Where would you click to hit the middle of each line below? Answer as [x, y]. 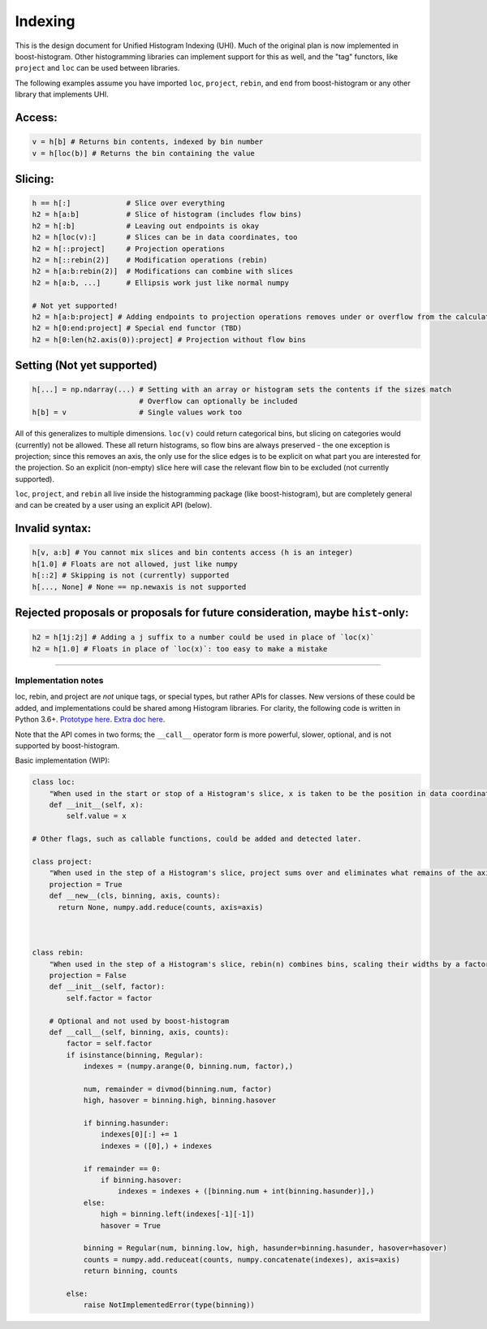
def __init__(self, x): [96, 805]
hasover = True [131, 1225]
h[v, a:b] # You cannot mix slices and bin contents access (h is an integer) [192, 553]
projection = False [88, 975]
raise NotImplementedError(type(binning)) [169, 1305]
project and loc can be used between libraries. [97, 68]
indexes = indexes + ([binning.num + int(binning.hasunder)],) [246, 1191]
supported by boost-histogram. [67, 745]
